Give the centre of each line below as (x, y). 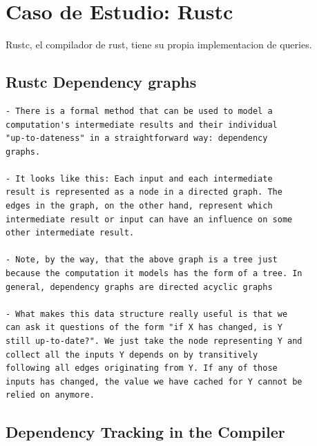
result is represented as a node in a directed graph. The (144, 192)
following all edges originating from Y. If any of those (142, 368)
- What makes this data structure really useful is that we (147, 314)
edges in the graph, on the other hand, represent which (139, 206)
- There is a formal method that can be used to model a (139, 111)
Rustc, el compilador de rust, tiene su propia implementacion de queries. (159, 45)
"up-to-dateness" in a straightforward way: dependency (137, 138)
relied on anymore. (50, 395)
